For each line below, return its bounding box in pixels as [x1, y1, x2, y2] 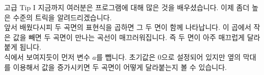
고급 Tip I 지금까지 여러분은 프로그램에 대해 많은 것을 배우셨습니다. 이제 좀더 [4, 2, 250, 12]
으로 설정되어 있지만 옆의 [161, 51, 241, 62]
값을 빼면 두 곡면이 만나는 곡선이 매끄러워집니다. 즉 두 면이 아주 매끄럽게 [13, 31, 245, 42]
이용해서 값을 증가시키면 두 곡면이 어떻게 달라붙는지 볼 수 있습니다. [13, 61, 227, 72]
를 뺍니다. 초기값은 [96, 51, 155, 62]
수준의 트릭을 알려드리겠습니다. [13, 12, 112, 22]
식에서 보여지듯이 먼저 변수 [4, 51, 90, 62]
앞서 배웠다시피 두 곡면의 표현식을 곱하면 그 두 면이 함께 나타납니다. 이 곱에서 [4, 22, 251, 32]
